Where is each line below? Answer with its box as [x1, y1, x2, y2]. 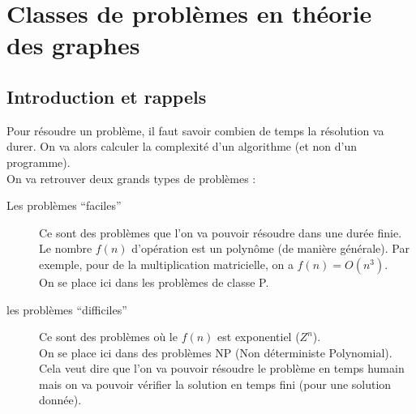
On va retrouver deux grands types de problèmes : [6, 169, 256, 186]
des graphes [6, 28, 140, 62]
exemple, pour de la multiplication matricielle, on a [39, 255, 294, 272]
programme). [6, 153, 71, 170]
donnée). [39, 391, 82, 408]
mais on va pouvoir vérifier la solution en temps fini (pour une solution [39, 375, 392, 392]
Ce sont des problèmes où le [39, 328, 178, 345]
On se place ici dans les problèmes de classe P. [39, 273, 269, 290]
